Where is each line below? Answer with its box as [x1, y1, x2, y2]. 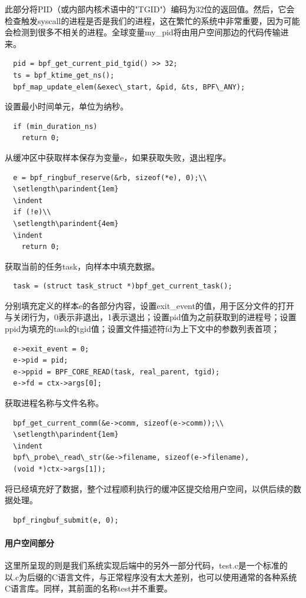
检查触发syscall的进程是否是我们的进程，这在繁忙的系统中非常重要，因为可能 [5, 14, 300, 26]
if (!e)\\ [13, 208, 51, 217]
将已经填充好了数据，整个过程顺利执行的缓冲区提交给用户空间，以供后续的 [5, 482, 293, 494]
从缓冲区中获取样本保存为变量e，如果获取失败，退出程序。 [5, 151, 231, 163]
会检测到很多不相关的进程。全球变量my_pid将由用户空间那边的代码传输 [5, 26, 281, 38]
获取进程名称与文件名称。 [5, 397, 104, 409]
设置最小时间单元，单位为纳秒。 [5, 100, 128, 112]
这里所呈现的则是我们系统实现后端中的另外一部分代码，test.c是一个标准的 [5, 559, 288, 572]
